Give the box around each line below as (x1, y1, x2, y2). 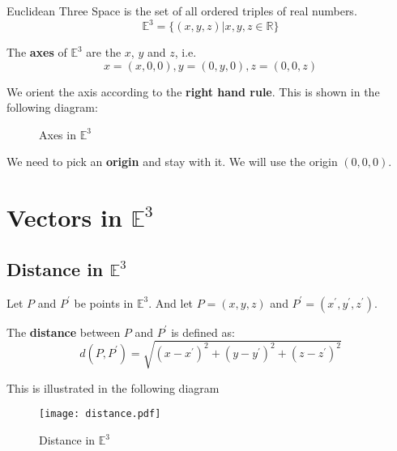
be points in (74, 294, 134, 311)
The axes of (6, 44, 67, 61)
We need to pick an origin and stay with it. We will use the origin (6, 153, 338, 170)
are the (86, 44, 122, 61)
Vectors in (6, 201, 122, 234)
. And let (148, 294, 194, 311)
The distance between (6, 323, 121, 340)
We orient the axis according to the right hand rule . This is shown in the (6, 83, 380, 100)
